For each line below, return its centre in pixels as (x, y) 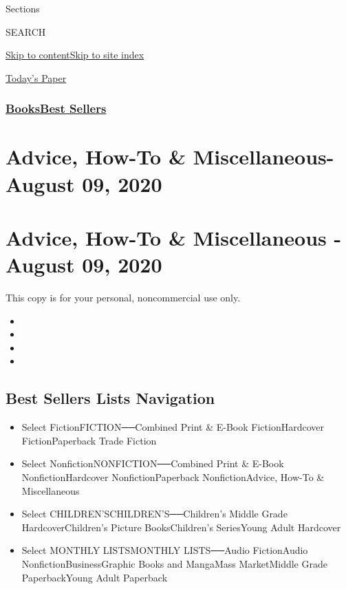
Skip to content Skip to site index (75, 55)
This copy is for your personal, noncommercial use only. (123, 298)
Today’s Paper (36, 77)
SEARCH (26, 31)
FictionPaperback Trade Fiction (89, 440)
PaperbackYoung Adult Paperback (95, 577)
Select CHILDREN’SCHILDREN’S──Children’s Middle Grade (154, 514)
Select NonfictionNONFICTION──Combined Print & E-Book (153, 463)
